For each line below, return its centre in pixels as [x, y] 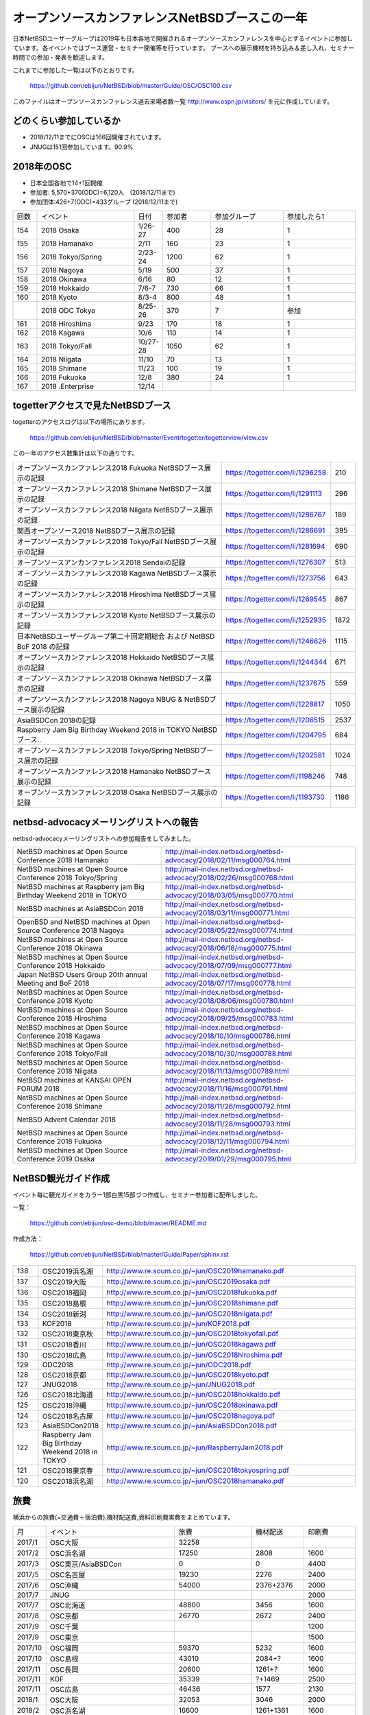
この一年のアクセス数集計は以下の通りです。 [75, 453]
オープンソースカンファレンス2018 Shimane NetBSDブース [111, 488]
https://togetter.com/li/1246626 [276, 641]
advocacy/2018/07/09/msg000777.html [229, 966]
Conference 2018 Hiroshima [62, 1019]
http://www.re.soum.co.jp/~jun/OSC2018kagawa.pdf [192, 1344]
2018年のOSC [42, 166]
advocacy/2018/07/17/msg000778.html [228, 983]
